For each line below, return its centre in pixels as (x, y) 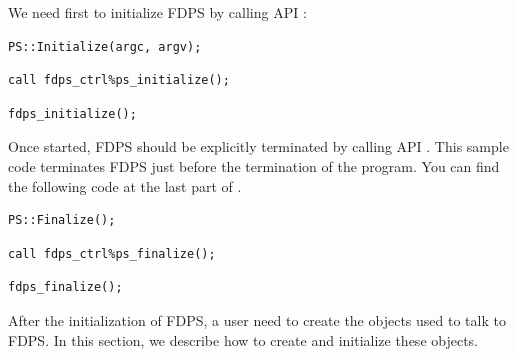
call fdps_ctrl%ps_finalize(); (112, 253)
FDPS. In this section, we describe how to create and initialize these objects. (243, 339)
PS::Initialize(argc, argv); (105, 46)
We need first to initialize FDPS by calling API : (157, 12)
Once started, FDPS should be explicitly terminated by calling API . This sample (258, 146)
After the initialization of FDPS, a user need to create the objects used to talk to (257, 319)
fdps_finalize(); (65, 287)
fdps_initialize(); (72, 113)
